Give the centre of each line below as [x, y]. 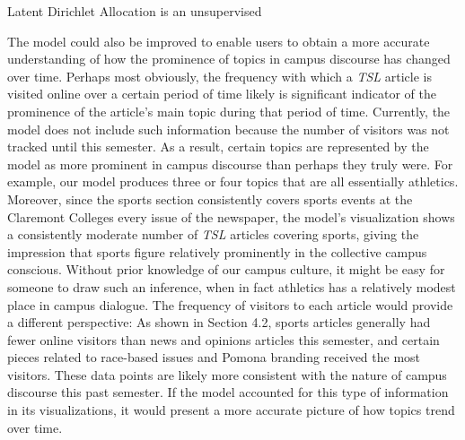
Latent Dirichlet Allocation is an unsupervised [135, 11]
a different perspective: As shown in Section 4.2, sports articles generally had [219, 322]
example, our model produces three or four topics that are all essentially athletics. [233, 181]
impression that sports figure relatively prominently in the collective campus [217, 251]
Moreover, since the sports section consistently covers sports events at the [210, 198]
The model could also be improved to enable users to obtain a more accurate [219, 41]
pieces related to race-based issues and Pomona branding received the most [214, 357]
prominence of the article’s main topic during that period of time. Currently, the [229, 111]
